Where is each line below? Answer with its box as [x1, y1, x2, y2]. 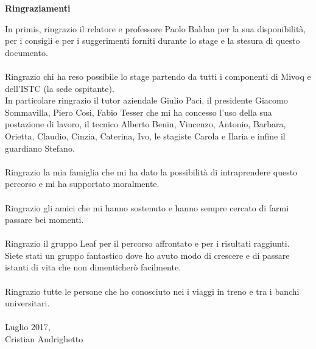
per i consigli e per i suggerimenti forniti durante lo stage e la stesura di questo [5, 34, 300, 47]
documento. [5, 46, 48, 58]
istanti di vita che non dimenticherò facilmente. [5, 261, 181, 273]
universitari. [5, 297, 50, 309]
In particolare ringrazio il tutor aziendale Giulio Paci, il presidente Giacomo [5, 94, 288, 107]
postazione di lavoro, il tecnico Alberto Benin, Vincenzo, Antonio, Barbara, [5, 118, 286, 130]
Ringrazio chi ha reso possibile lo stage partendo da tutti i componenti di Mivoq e [5, 69, 311, 82]
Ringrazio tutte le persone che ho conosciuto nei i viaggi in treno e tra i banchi [5, 284, 300, 297]
